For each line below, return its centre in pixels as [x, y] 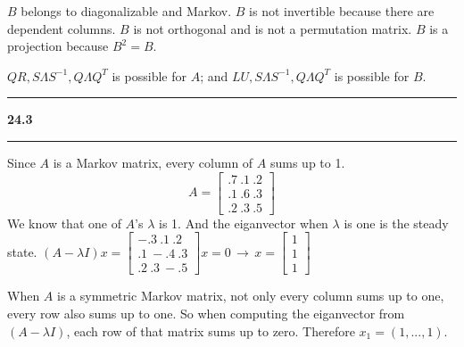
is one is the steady [396, 223]
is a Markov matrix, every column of [153, 162]
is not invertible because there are [342, 11]
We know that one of [64, 223]
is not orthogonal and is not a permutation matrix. [273, 28]
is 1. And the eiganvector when [244, 223]
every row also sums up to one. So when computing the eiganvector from [206, 313]
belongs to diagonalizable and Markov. [126, 11]
